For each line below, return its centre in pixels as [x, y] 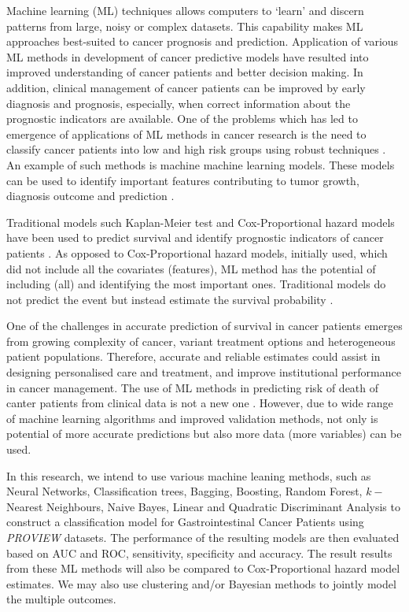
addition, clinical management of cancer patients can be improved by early [186, 87]
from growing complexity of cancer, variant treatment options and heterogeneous [201, 341]
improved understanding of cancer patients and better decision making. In [185, 72]
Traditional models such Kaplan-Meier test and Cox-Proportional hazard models [201, 222]
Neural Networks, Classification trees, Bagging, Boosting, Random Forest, [184, 491]
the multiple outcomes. [61, 599]
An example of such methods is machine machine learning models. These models [201, 164]
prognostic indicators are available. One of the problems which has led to [182, 119]
